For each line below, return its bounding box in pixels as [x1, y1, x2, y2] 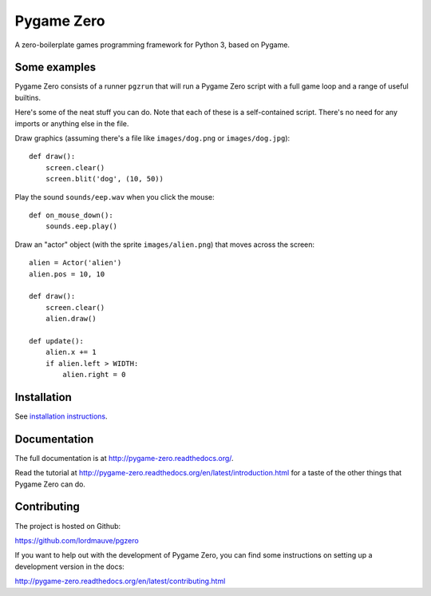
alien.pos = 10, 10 [29, 269, 105, 279]
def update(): [29, 336, 84, 345]
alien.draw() [45, 314, 97, 324]
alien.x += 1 [45, 348, 97, 357]
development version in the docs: [14, 562, 125, 571]
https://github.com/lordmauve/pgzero [14, 535, 139, 545]
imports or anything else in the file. [14, 118, 129, 128]
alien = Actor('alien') [29, 258, 122, 268]
